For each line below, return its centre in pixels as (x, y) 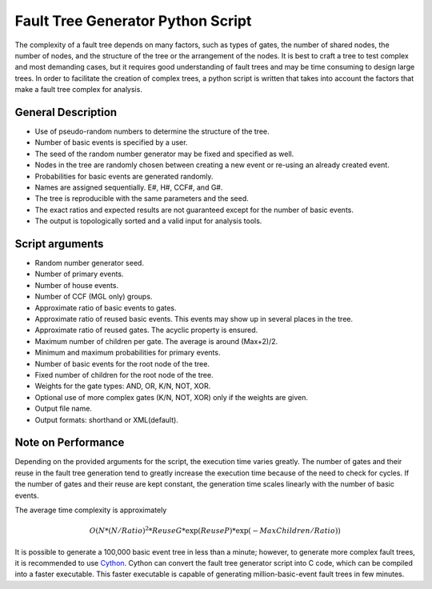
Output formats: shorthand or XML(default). (107, 419)
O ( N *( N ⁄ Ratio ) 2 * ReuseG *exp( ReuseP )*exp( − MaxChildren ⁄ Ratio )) (215, 530)
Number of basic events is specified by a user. (111, 142)
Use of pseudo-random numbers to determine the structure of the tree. (152, 131)
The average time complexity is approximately (91, 510)
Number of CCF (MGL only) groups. (94, 297)
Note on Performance (70, 443)
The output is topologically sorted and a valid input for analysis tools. (148, 221)
